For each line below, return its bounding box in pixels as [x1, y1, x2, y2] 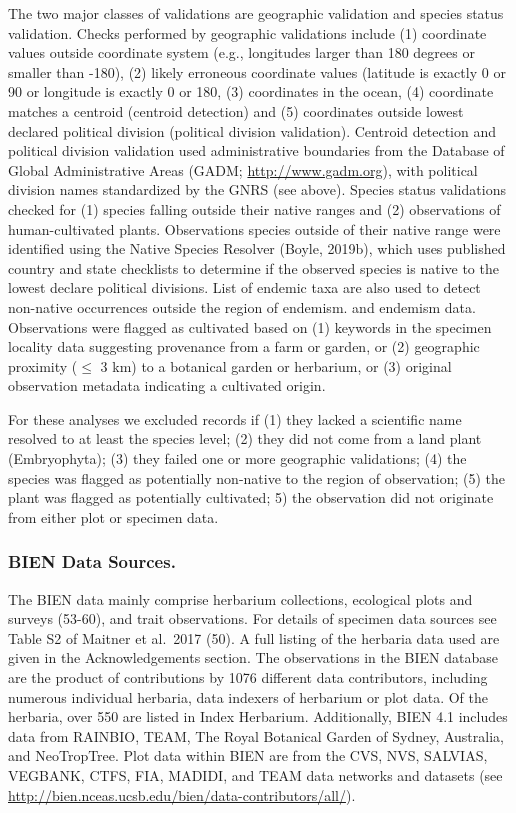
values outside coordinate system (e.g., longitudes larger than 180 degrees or [8, 42, 475, 63]
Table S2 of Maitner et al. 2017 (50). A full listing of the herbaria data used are [8, 627, 500, 648]
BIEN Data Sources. [8, 549, 176, 574]
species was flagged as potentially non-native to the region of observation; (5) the [8, 467, 506, 488]
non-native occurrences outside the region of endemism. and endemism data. [8, 296, 476, 317]
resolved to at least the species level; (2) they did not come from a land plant [8, 428, 482, 449]
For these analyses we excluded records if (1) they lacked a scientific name [8, 408, 462, 429]
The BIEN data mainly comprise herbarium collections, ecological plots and [8, 588, 473, 609]
